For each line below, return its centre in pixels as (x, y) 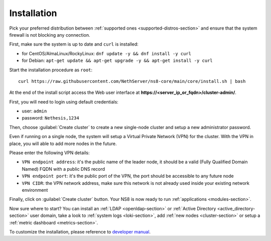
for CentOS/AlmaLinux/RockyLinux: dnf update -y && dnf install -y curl (107, 53)
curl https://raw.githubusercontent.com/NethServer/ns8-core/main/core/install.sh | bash (132, 81)
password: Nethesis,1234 (51, 118)
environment (35, 190)
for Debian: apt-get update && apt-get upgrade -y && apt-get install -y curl (117, 61)
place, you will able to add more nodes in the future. (63, 144)
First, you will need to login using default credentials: (64, 102)
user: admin (34, 111)
